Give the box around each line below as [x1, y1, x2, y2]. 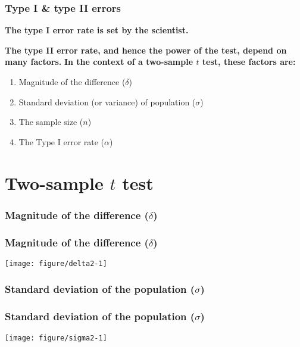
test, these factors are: [202, 55, 296, 68]
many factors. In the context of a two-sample [5, 55, 193, 68]
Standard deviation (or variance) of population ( [18, 95, 196, 108]
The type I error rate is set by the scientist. [5, 24, 189, 36]
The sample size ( [18, 115, 83, 128]
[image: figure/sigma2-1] [5, 333, 107, 342]
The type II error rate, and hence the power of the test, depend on [5, 43, 287, 56]
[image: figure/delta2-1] [5, 259, 107, 268]
